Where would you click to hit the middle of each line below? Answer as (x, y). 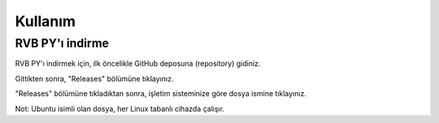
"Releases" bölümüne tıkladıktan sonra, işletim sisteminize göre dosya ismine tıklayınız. (161, 94)
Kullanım (46, 21)
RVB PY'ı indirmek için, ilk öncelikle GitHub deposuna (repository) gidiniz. (138, 64)
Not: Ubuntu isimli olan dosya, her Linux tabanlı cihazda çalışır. (120, 108)
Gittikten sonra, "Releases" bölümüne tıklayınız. (94, 78)
